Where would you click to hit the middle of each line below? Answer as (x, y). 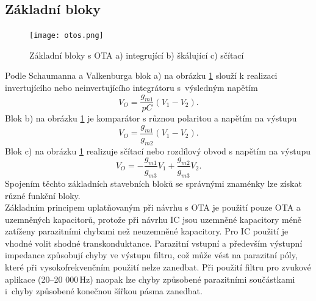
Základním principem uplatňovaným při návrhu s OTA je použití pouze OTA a (153, 207)
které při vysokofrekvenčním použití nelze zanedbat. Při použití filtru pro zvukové (158, 267)
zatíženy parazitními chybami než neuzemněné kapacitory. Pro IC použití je (147, 231)
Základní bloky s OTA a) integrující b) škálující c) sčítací (137, 55)
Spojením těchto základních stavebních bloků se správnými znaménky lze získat (153, 183)
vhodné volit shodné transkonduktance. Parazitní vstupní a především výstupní (154, 243)
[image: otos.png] (66, 36)
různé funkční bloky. (43, 195)
